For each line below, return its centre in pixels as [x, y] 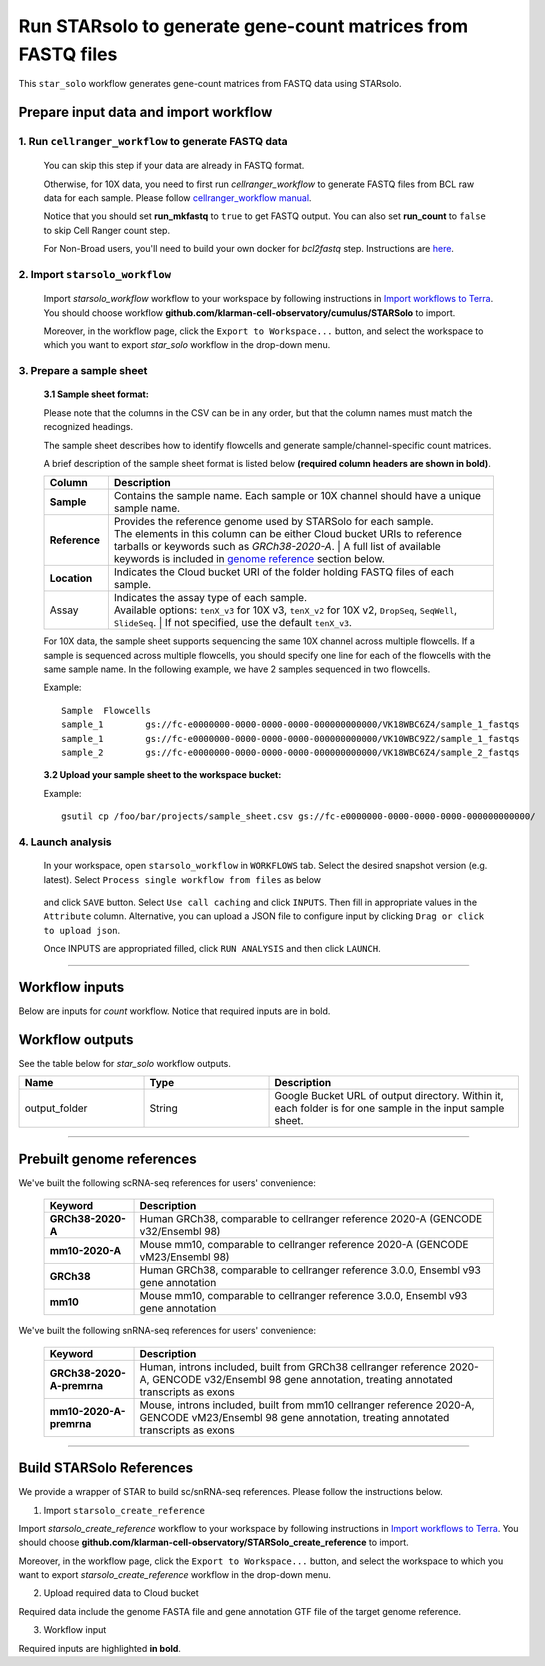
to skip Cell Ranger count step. [106, 230]
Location [71, 578]
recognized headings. [88, 427]
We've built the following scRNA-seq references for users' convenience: [167, 1182]
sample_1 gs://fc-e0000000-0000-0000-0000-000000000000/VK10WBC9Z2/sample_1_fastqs [290, 738]
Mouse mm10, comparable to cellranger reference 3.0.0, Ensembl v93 [303, 1296]
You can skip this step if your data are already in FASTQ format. [174, 166]
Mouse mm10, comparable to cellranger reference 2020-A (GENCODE [304, 1245]
